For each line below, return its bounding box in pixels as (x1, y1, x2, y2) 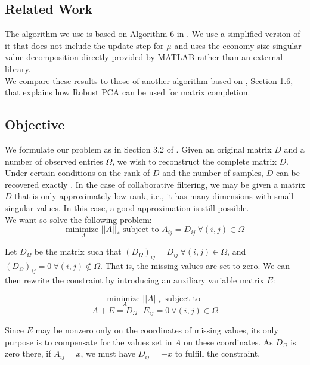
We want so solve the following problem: (5, 213, 152, 225)
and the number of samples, (162, 166, 263, 179)
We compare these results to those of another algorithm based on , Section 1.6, (5, 74, 293, 86)
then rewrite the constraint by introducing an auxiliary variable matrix (5, 273, 264, 286)
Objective (5, 115, 65, 134)
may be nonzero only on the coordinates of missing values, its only (35, 324, 278, 336)
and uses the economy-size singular (174, 39, 302, 51)
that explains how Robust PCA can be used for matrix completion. (5, 86, 250, 98)
